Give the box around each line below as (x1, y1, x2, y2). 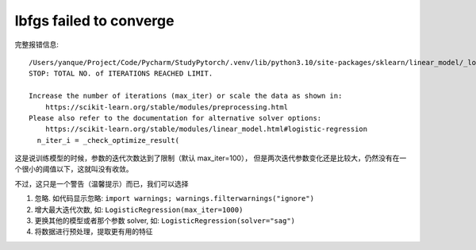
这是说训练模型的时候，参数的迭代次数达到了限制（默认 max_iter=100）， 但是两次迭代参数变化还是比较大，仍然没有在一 (14, 153, 407, 163)
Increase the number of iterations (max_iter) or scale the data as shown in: (29, 91, 343, 101)
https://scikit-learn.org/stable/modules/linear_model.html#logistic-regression (44, 125, 368, 134)
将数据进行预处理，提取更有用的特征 (34, 227, 153, 237)
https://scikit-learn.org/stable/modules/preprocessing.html (44, 102, 289, 111)
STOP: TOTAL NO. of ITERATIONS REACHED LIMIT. (29, 69, 213, 79)
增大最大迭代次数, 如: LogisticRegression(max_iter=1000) (34, 205, 244, 214)
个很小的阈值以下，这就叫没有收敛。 (14, 164, 133, 174)
